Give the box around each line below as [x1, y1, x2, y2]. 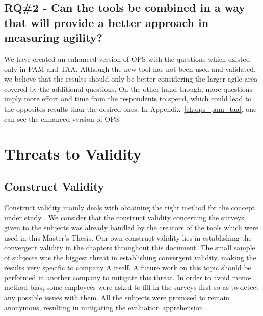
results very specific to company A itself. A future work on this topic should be [4, 262, 251, 273]
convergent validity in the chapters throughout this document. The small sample [4, 242, 255, 253]
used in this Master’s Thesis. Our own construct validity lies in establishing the [4, 232, 252, 243]
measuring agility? [4, 30, 102, 45]
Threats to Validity [4, 143, 142, 164]
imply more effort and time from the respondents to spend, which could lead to [4, 93, 252, 104]
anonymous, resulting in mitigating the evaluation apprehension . [4, 302, 207, 312]
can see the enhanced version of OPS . [4, 113, 121, 124]
